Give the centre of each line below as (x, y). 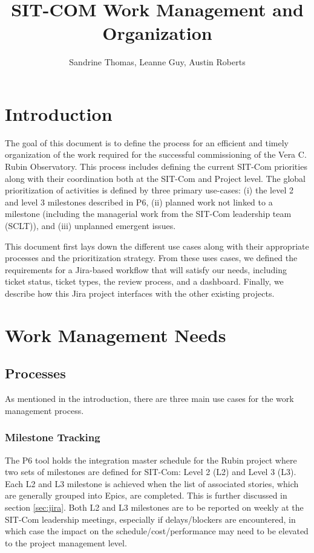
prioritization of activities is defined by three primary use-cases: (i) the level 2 (149, 190)
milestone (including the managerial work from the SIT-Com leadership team (148, 214)
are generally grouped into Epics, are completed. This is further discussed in (146, 495)
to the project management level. (66, 542)
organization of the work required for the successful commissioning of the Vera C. (156, 154)
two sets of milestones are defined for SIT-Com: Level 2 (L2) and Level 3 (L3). (151, 472)
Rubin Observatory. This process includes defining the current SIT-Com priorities (156, 167)
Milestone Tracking (53, 437)
